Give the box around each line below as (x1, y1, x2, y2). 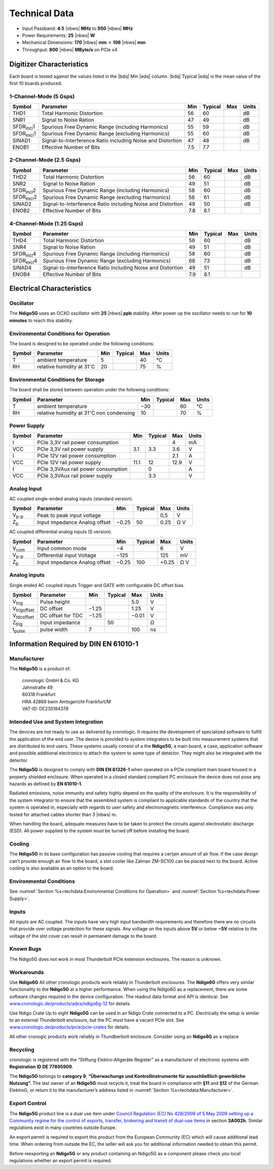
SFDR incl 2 (12, 187, 37, 195)
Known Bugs (9, 945, 42, 952)
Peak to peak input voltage (37, 511, 101, 519)
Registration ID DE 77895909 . (9, 1063, 74, 1070)
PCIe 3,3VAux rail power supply (37, 472, 113, 479)
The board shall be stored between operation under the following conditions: (9, 387, 170, 393)
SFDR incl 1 (12, 123, 35, 131)
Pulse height (40, 598, 70, 605)
